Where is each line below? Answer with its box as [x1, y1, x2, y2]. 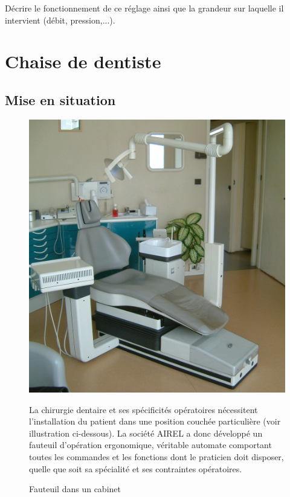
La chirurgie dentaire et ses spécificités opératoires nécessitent [29, 403, 258, 415]
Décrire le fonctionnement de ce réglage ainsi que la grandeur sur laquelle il [5, 2, 284, 14]
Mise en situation [5, 90, 116, 109]
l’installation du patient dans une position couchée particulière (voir [29, 415, 281, 428]
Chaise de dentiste [5, 49, 161, 74]
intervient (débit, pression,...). [5, 13, 115, 26]
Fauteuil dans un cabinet [29, 483, 121, 495]
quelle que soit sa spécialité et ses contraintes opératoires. [29, 462, 242, 475]
